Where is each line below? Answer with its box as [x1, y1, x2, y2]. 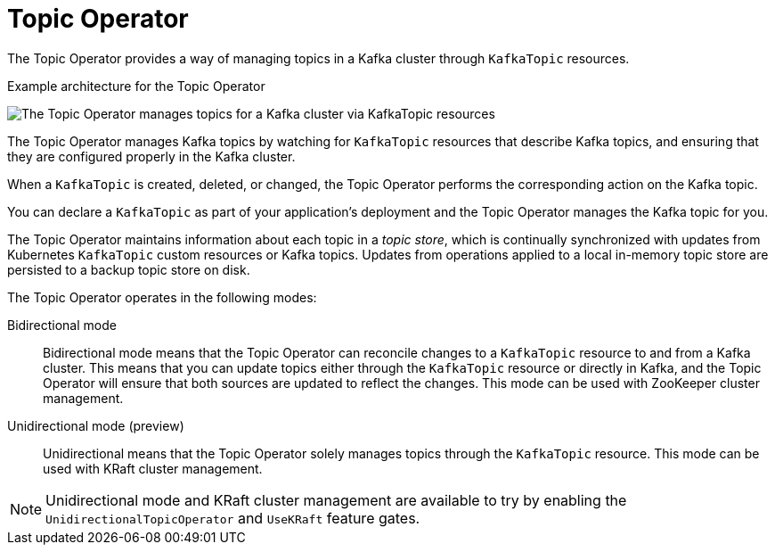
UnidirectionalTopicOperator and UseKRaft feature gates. [45, 508, 420, 527]
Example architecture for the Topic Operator [7, 78, 265, 94]
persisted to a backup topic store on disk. [7, 261, 250, 277]
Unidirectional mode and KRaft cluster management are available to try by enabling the [45, 490, 627, 509]
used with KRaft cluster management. [43, 460, 263, 476]
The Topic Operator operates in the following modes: [7, 289, 317, 305]
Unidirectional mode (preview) [7, 417, 184, 433]
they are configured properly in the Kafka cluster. [7, 148, 296, 164]
